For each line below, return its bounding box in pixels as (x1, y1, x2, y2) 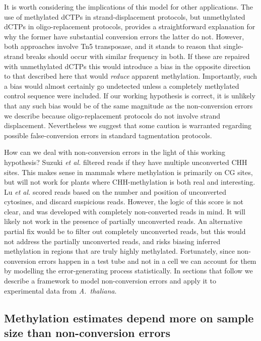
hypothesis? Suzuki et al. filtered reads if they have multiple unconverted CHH (4, 156, 247, 167)
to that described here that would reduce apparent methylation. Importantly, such (4, 71, 257, 81)
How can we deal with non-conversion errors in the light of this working (4, 147, 226, 157)
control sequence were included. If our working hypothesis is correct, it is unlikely (4, 90, 255, 101)
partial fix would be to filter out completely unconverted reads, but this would (4, 226, 246, 237)
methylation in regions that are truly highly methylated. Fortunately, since (4, 246, 235, 256)
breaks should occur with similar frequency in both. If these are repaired (26, 50, 250, 61)
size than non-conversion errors (4, 325, 170, 340)
